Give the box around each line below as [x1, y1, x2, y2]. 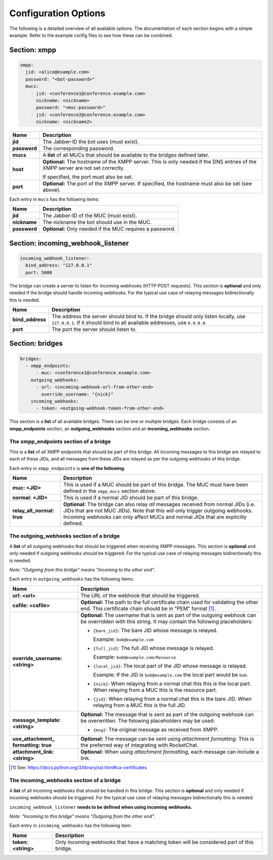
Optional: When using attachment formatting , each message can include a [80, 748, 259, 755]
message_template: [12, 716, 61, 724]
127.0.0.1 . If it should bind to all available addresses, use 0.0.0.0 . [51, 319, 207, 326]
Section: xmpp [9, 46, 57, 54]
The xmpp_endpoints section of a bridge [9, 438, 111, 445]
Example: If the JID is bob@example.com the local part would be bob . [93, 671, 249, 678]
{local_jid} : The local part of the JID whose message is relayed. [93, 662, 247, 669]
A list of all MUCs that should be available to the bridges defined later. [42, 152, 210, 159]
